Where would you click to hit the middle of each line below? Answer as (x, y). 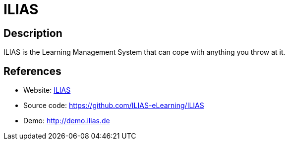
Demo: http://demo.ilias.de (67, 121)
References (32, 71)
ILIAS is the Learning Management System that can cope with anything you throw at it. (144, 52)
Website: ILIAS (47, 90)
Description (33, 33)
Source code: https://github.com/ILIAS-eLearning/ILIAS (114, 106)
